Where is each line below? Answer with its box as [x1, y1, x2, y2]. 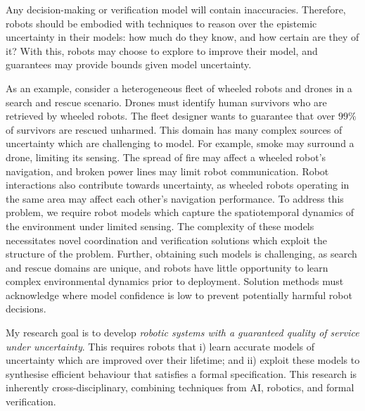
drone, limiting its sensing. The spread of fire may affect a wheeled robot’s [6, 149, 326, 164]
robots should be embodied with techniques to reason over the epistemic [6, 15, 317, 30]
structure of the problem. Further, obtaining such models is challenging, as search [6, 246, 357, 261]
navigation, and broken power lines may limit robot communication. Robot [6, 163, 329, 178]
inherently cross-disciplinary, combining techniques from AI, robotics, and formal [6, 380, 354, 395]
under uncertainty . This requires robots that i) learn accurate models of [6, 339, 315, 353]
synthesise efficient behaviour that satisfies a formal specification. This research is [6, 366, 357, 381]
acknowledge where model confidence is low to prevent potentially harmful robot [6, 287, 352, 302]
